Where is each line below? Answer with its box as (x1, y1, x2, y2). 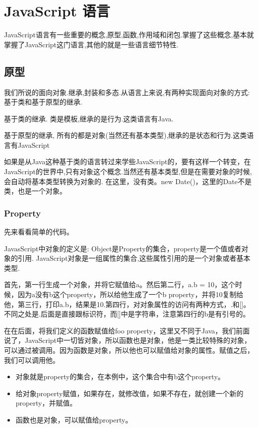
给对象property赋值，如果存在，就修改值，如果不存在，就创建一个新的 (15, 388, 244, 398)
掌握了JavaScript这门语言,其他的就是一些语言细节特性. (4, 39, 179, 49)
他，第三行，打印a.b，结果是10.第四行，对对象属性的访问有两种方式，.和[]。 (4, 299, 251, 309)
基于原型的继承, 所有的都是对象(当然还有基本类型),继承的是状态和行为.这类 (4, 130, 247, 140)
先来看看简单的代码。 (4, 226, 73, 237)
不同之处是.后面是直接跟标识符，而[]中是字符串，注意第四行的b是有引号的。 (4, 309, 250, 319)
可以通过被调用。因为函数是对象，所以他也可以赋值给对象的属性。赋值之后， (4, 345, 254, 355)
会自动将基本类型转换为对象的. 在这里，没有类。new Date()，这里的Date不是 (4, 176, 252, 186)
